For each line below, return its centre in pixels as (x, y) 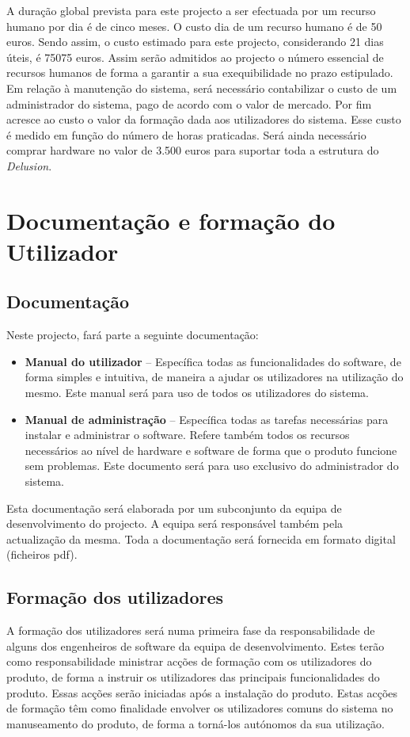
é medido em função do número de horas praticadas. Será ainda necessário (186, 134)
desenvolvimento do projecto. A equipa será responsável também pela (175, 523)
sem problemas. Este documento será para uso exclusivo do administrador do (212, 466)
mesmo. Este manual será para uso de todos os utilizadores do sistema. (197, 393)
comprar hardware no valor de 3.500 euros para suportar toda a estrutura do (193, 150)
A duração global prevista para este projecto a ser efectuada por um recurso (191, 10)
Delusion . (29, 165)
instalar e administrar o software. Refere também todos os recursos (187, 435)
